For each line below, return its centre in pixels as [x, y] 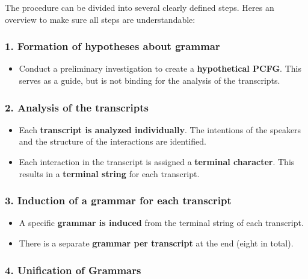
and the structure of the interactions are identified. [112, 141]
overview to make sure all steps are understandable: [100, 19]
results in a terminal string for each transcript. [109, 173]
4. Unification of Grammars [73, 270]
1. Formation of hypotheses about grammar [112, 46]
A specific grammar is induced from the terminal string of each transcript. [161, 223]
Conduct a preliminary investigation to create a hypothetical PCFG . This [160, 68]
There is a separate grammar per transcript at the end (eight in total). [156, 243]
